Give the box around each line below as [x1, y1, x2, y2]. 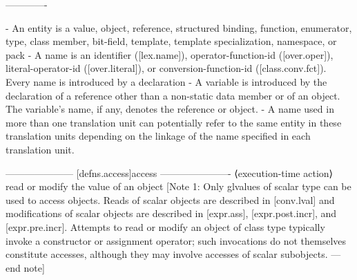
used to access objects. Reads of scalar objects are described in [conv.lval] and [6, 192, 335, 207]
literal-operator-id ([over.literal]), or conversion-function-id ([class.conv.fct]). [6, 61, 327, 75]
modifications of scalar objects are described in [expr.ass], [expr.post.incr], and [6, 206, 337, 221]
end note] [6, 260, 45, 274]
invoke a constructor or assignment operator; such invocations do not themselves [6, 233, 347, 248]
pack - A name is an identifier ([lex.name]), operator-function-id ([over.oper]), [6, 47, 334, 62]
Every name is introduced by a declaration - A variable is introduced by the [6, 74, 327, 88]
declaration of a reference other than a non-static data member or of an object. [6, 88, 340, 102]
